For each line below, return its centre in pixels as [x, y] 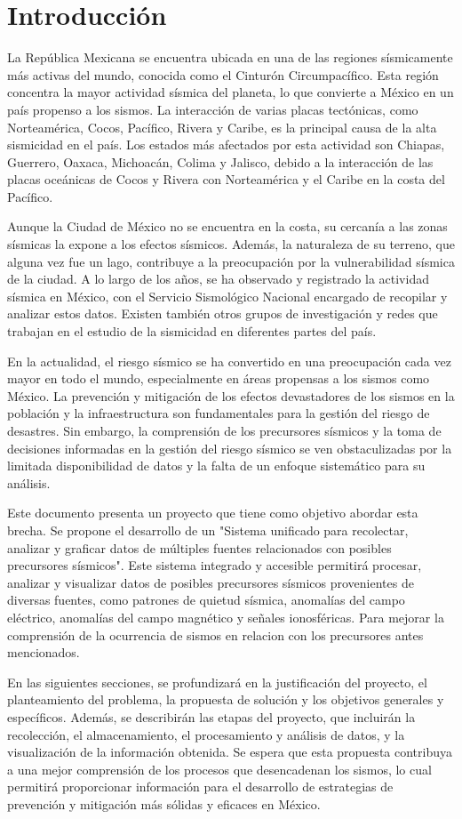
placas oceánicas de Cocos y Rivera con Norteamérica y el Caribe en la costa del [226, 179]
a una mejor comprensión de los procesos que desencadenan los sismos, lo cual [219, 769]
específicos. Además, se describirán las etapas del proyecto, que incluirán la [211, 716]
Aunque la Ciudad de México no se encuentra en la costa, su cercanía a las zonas [227, 226]
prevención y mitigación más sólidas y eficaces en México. [164, 803]
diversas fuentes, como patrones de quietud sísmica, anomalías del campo [206, 600]
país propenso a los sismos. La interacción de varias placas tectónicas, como [213, 109]
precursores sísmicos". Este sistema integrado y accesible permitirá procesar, [215, 565]
